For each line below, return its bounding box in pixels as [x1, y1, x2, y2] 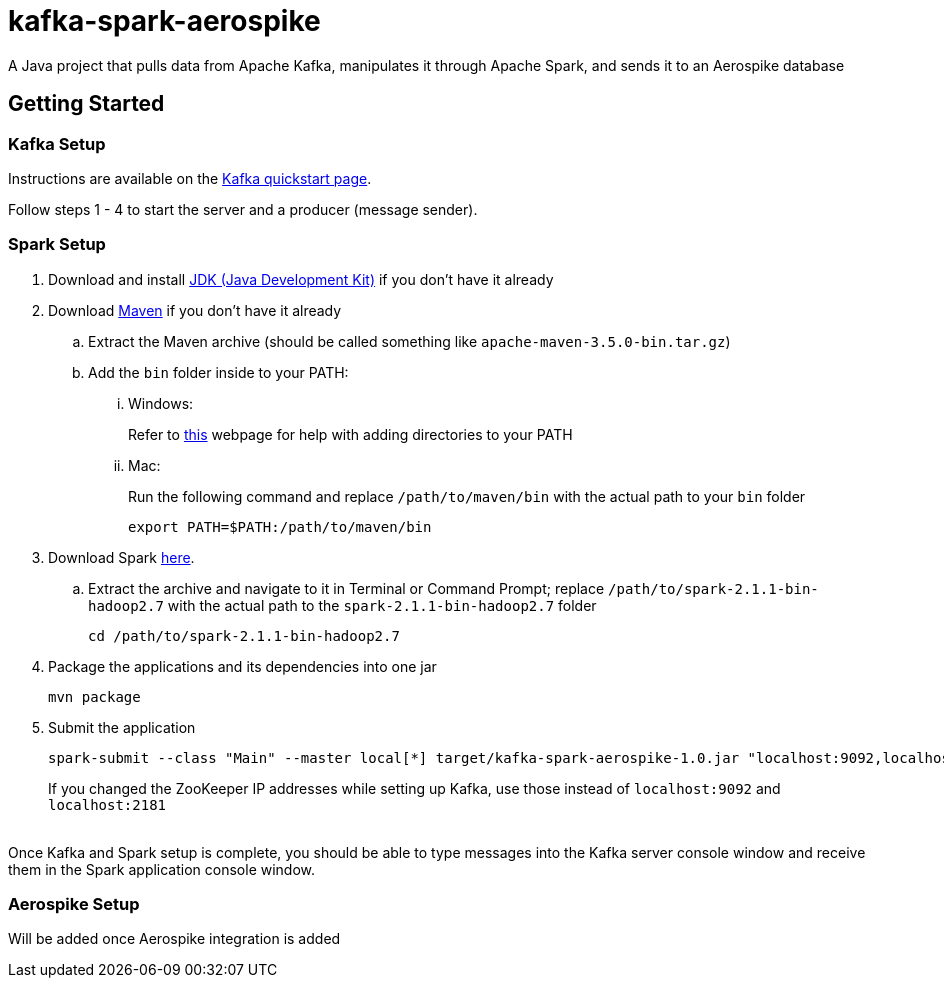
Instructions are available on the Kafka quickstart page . [8, 169, 372, 187]
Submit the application [48, 718, 196, 736]
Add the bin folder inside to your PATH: [88, 363, 349, 381]
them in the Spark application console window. [8, 860, 316, 878]
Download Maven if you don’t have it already [48, 301, 342, 319]
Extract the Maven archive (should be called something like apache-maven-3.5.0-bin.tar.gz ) [88, 332, 731, 350]
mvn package [48, 688, 141, 705]
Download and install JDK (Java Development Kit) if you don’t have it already [48, 270, 554, 288]
